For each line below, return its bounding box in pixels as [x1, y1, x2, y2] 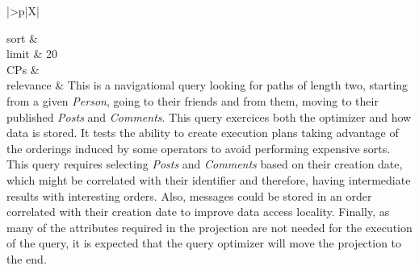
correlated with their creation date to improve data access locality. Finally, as [6, 203, 390, 220]
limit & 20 [6, 45, 57, 62]
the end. [6, 250, 47, 267]
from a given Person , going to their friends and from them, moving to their [6, 92, 379, 109]
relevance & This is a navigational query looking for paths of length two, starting [6, 77, 409, 93]
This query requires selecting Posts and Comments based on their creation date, [6, 156, 403, 172]
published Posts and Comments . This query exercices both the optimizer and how [6, 108, 412, 125]
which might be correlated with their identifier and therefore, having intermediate [6, 171, 411, 188]
